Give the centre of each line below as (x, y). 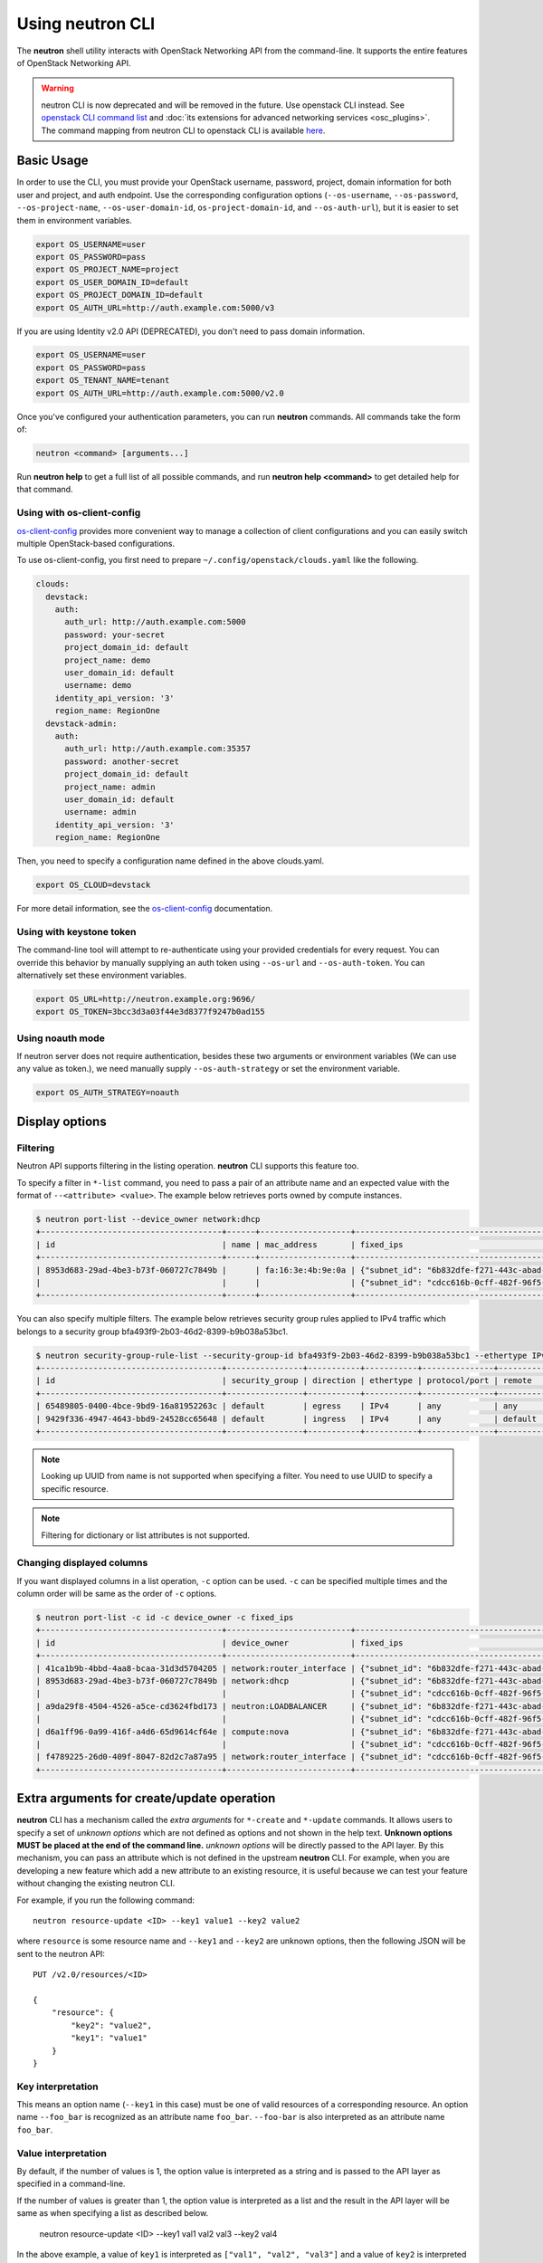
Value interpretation (62, 2153)
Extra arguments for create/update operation (146, 1798)
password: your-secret (115, 635)
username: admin (100, 812)
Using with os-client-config (79, 513)
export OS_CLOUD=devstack (93, 885)
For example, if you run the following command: (105, 1900)
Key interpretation (57, 2086)
